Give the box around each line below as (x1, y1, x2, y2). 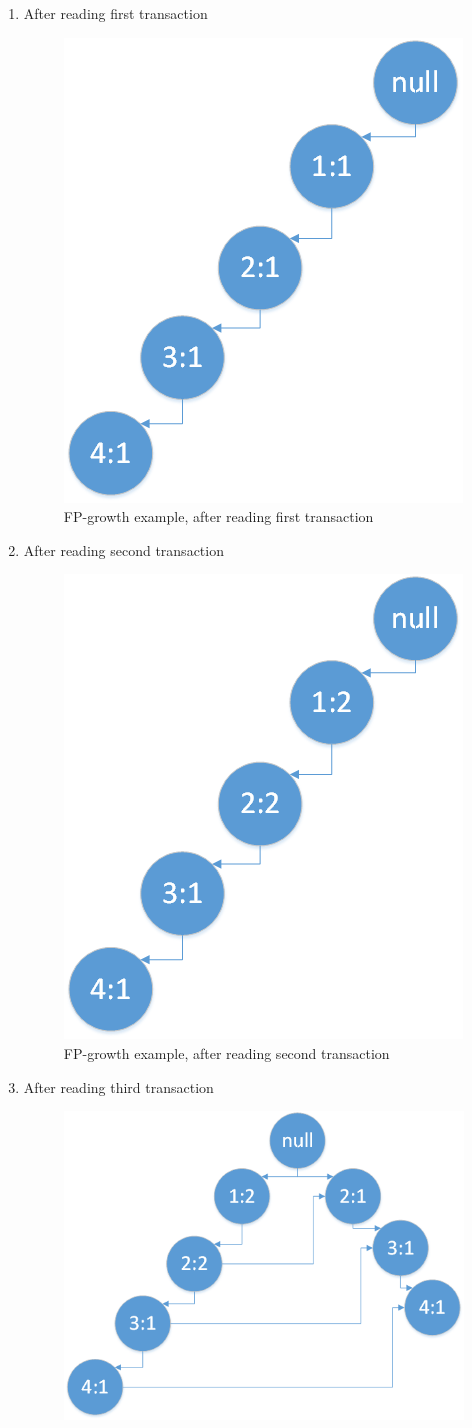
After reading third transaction (23, 1076, 214, 1097)
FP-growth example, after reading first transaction (63, 506, 374, 527)
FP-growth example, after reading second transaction (63, 1042, 390, 1063)
